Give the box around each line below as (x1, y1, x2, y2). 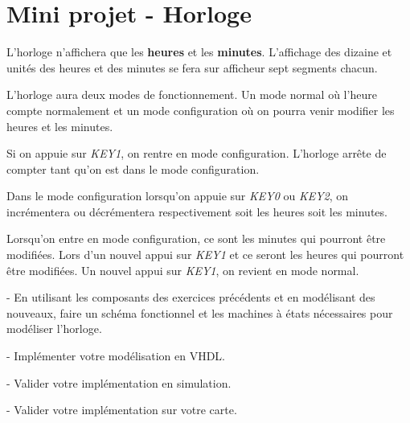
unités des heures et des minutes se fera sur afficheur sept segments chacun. (6, 59, 378, 76)
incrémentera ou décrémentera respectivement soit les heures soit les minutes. (6, 203, 387, 220)
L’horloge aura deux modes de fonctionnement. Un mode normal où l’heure (6, 86, 377, 103)
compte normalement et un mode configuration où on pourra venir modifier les (6, 101, 395, 118)
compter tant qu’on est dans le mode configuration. (6, 160, 260, 177)
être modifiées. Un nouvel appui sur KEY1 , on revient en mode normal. (6, 261, 359, 278)
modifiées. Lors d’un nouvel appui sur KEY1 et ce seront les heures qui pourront (6, 246, 404, 263)
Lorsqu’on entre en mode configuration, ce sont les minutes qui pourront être (6, 230, 386, 247)
